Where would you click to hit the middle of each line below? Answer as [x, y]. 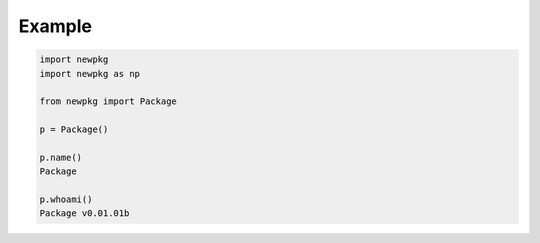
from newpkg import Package [108, 101]
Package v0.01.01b [84, 213]
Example [55, 26]
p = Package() [74, 129]
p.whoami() [66, 199]
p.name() [61, 157]
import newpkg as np [89, 73]
